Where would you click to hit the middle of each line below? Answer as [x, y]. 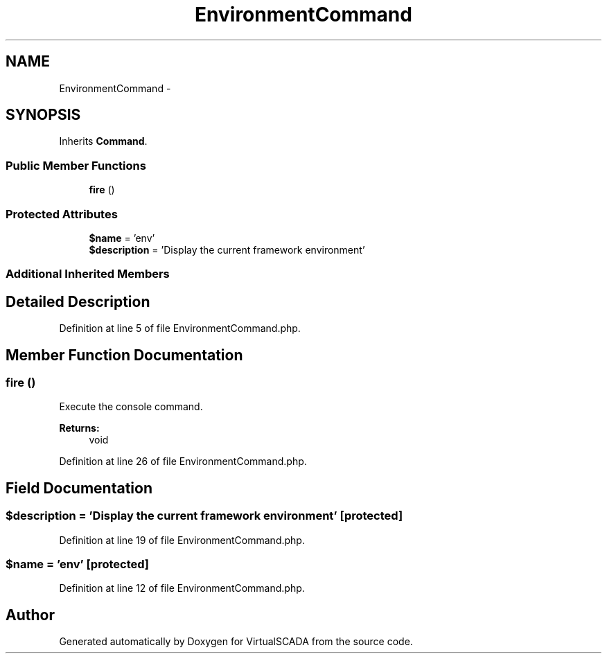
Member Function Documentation [124, 355]
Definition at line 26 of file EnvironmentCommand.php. [183, 462]
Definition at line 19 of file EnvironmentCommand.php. [182, 540]
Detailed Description [78, 301]
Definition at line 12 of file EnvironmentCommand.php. [182, 588]
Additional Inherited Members [88, 274]
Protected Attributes [62, 214]
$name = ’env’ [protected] [78, 564]
